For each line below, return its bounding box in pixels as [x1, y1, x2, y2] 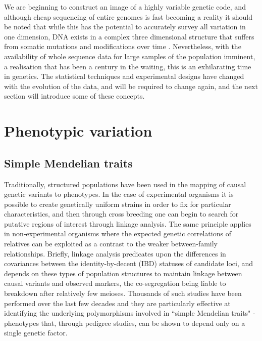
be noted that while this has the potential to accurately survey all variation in [4, 21, 246, 32]
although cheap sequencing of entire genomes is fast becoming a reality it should [4, 11, 252, 22]
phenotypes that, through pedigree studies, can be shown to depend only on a [4, 317, 245, 328]
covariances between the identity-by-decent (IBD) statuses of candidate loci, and [4, 258, 253, 269]
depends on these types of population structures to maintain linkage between [4, 268, 242, 278]
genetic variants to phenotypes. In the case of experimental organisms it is [4, 189, 234, 199]
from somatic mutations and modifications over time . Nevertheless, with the [4, 41, 241, 52]
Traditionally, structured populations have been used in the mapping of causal [4, 179, 246, 189]
